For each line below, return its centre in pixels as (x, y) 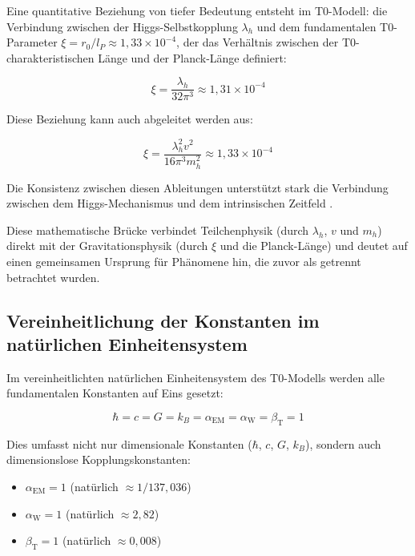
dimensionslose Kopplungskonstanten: (99, 459)
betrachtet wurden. (53, 277)
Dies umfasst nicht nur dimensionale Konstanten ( (129, 443)
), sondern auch (343, 443)
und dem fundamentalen (316, 26)
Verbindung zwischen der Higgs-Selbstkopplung (122, 26)
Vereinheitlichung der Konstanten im (163, 320)
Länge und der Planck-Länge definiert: (192, 57)
